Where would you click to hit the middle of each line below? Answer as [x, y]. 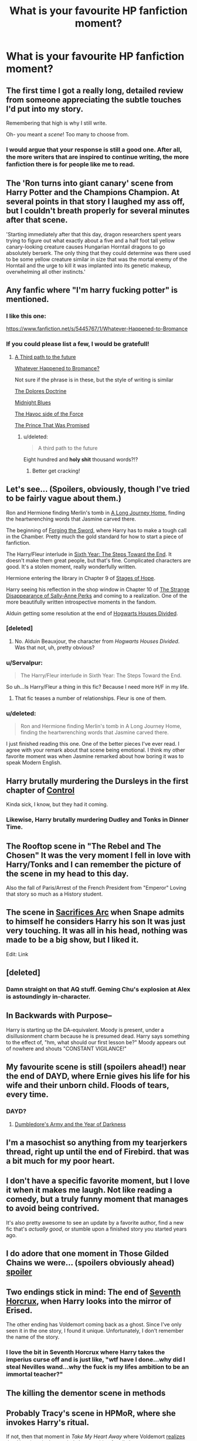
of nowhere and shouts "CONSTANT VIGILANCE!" [67, 1048]
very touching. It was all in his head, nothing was [97, 931]
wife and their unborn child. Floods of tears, [88, 1085]
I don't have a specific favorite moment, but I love [98, 1181]
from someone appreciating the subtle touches [94, 100]
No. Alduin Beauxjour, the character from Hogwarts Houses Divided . [97, 641]
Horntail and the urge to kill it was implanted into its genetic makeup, [89, 265]
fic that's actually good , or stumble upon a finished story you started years [96, 1229]
